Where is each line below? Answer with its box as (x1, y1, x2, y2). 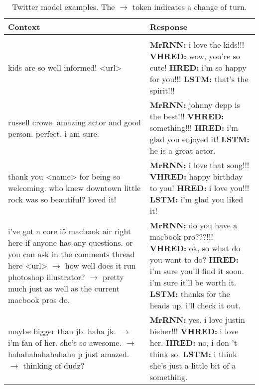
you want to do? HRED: (149, 254, 239, 265)
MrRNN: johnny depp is (149, 99, 240, 110)
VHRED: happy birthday (149, 171, 243, 182)
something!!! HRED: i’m (149, 122, 238, 133)
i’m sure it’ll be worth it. (149, 277, 237, 288)
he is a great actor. (149, 145, 216, 156)
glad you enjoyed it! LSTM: (149, 133, 250, 145)
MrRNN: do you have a (149, 219, 238, 231)
